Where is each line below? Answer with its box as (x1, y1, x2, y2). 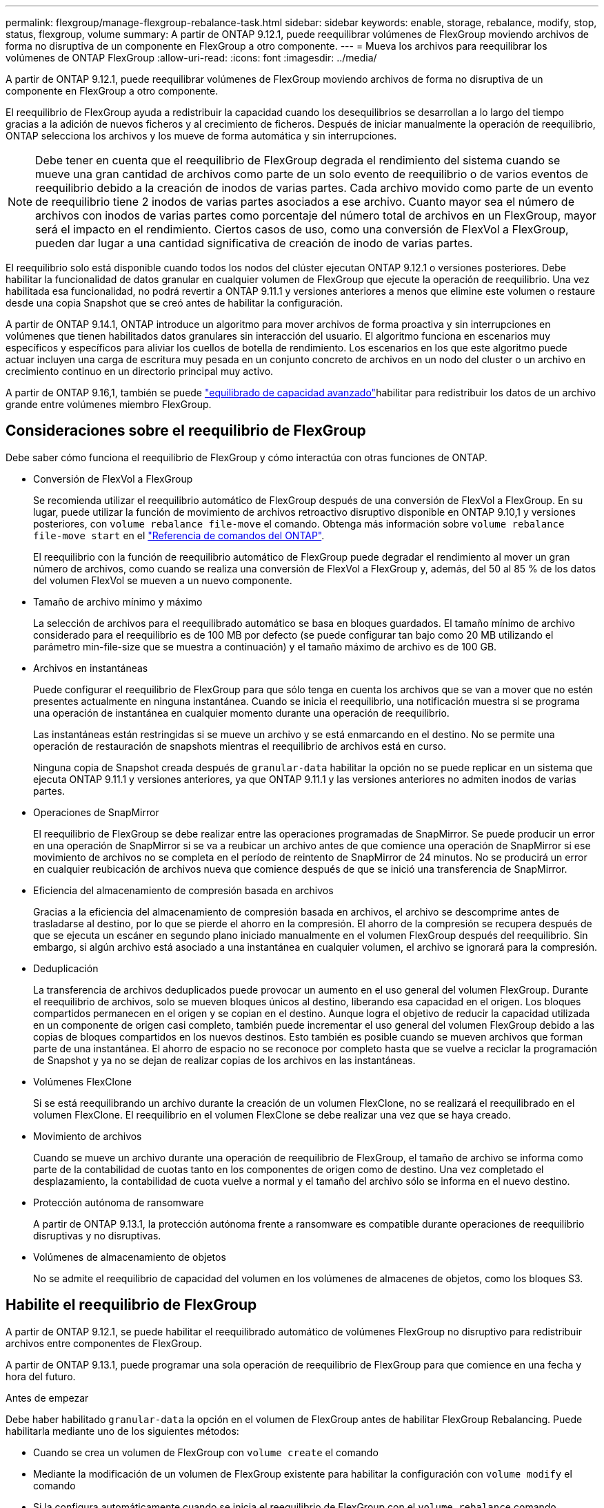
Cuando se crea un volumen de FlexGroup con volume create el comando (33, 1446, 379, 1458)
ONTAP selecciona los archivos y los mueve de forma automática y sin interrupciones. (6, 130, 397, 142)
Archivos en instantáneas (33, 661, 148, 674)
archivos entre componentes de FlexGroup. (6, 1337, 202, 1349)
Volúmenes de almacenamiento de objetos (33, 1250, 226, 1263)
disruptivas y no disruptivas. (33, 1229, 161, 1241)
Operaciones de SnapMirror (33, 806, 159, 818)
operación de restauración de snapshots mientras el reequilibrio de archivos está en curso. (33, 739, 447, 752)
